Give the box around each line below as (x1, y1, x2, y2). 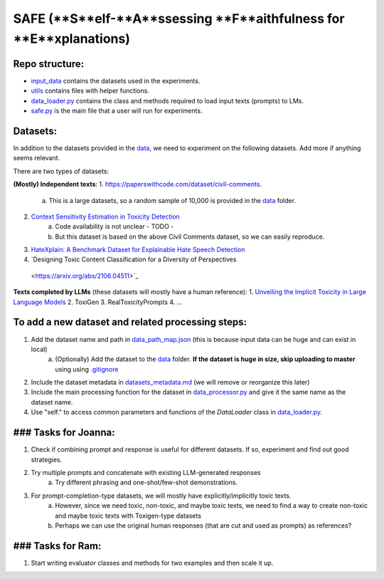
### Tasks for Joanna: (13, 427, 115, 439)
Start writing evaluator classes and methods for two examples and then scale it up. (31, 558, 274, 567)
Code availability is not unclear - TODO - (55, 222, 174, 231)
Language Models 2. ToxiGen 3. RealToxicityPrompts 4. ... (13, 298, 183, 306)
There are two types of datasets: (13, 167, 110, 175)
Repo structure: (13, 58, 85, 70)
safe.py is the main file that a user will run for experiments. (31, 107, 203, 115)
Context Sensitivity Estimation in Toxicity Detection (31, 212, 181, 221)
